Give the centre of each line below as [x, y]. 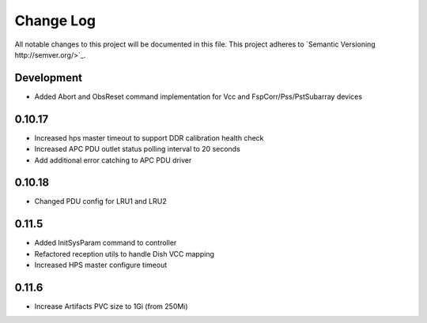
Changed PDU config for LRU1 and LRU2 [100, 201]
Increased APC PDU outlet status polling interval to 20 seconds [137, 149]
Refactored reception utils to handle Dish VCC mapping [125, 254]
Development [49, 78]
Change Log [55, 21]
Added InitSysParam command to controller [106, 243]
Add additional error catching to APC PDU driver [113, 160]
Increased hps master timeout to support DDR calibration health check [149, 137]
